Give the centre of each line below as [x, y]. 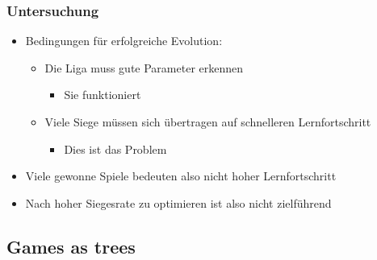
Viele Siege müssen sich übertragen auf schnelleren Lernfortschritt [208, 122]
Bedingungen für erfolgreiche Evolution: [124, 41]
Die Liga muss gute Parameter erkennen [144, 67]
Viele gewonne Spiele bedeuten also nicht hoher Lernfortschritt [181, 176]
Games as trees [71, 246]
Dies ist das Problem [115, 149]
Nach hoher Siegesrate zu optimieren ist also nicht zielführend [178, 202]
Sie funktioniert [103, 95]
